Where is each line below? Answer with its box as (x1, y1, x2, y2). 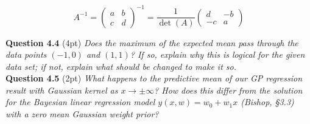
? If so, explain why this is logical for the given (130, 48, 305, 61)
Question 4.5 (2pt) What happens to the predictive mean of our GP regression (5, 72, 303, 84)
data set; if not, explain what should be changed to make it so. (5, 60, 236, 72)
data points (5, 48, 47, 61)
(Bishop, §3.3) (241, 95, 294, 108)
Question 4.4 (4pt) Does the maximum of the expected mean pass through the (5, 36, 298, 49)
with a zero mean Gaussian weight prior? (5, 108, 159, 120)
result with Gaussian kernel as (5, 83, 118, 96)
